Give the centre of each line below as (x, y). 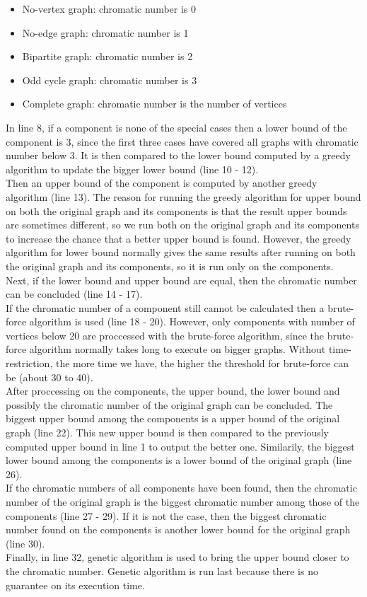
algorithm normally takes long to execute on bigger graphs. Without (177, 349)
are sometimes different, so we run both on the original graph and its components (182, 225)
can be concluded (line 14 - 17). (74, 294)
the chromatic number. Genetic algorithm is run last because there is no (162, 570)
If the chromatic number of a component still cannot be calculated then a (165, 307)
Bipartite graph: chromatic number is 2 (107, 56)
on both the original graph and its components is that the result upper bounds (176, 210)
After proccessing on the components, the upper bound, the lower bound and (173, 391)
